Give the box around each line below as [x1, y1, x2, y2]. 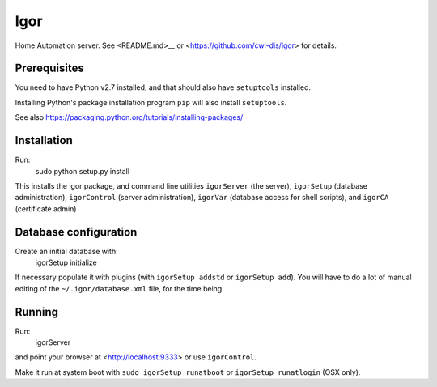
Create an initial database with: [15, 246, 118, 256]
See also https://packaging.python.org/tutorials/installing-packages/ [15, 113, 244, 122]
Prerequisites [15, 62, 84, 75]
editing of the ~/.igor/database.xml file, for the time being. [15, 283, 224, 293]
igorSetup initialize [35, 257, 97, 267]
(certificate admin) [15, 203, 77, 214]
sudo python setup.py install [35, 166, 129, 176]
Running [15, 304, 59, 319]
